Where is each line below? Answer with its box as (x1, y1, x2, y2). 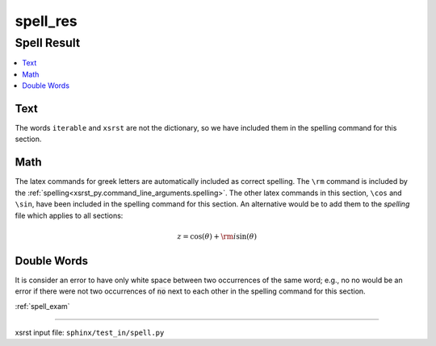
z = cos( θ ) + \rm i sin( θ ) (177, 231, 258, 241)
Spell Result (15, 35, 81, 50)
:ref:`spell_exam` (15, 301, 70, 311)
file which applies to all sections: (15, 211, 124, 220)
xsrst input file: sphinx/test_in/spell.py (15, 327, 165, 338)
